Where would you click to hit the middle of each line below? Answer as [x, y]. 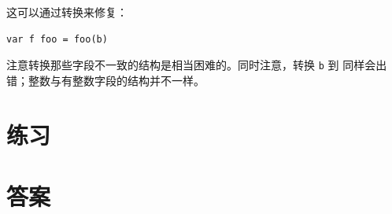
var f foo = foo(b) [57, 39]
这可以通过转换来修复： [67, 12]
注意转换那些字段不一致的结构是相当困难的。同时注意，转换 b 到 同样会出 [197, 65]
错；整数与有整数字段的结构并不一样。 [105, 80]
